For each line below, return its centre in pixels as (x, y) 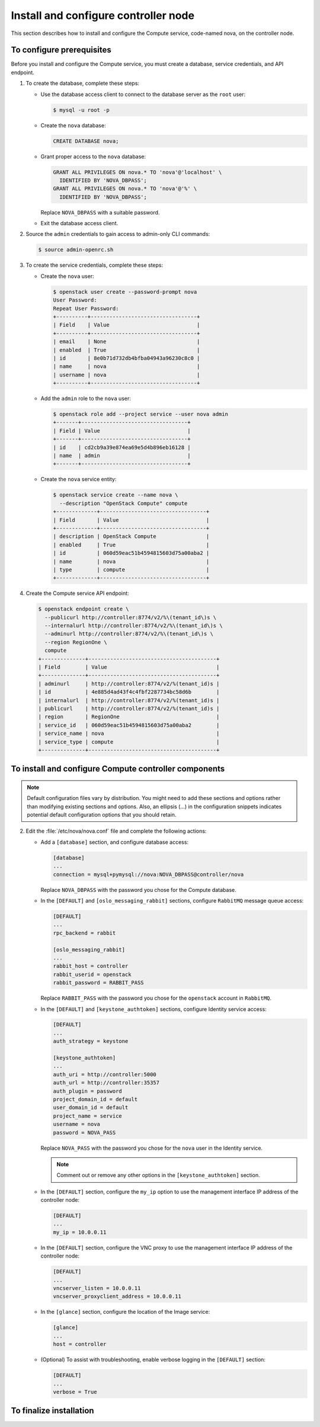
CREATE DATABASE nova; (86, 141)
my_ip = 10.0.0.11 (80, 1232)
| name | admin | (122, 456)
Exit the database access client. (79, 223)
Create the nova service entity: (79, 479)
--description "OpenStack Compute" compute (124, 503)
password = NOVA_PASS (84, 1132)
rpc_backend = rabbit (84, 933)
